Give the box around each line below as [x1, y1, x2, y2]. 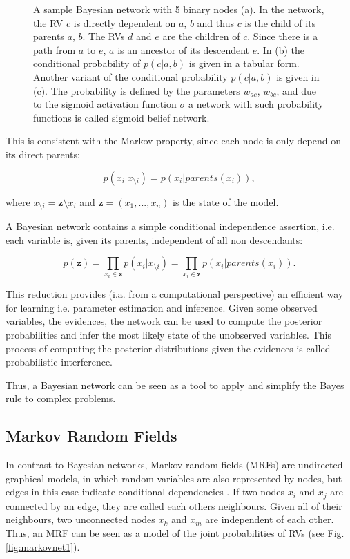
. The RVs [82, 29, 125, 44]
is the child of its [244, 15, 316, 30]
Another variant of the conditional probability [33, 69, 228, 84]
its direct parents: [6, 146, 80, 161]
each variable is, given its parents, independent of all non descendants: [6, 232, 303, 247]
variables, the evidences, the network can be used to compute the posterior [6, 314, 322, 328]
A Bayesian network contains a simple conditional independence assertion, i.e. [6, 218, 335, 233]
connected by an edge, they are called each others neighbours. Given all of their [6, 498, 342, 513]
